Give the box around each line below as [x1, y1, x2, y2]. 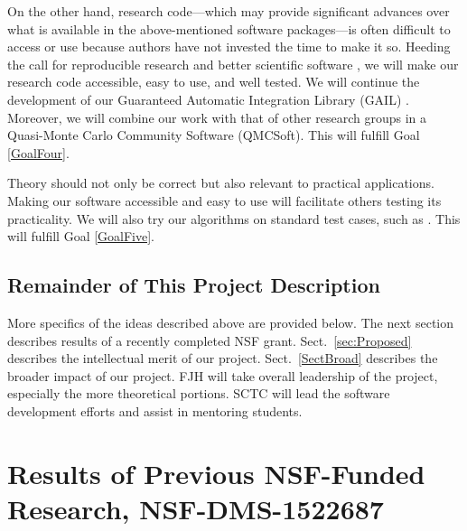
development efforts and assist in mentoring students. [7, 401, 303, 420]
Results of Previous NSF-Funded [7, 454, 425, 491]
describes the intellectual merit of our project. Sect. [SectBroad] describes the [7, 349, 438, 368]
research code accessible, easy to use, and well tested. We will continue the [7, 72, 420, 91]
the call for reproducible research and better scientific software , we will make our [7, 54, 459, 73]
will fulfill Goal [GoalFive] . [7, 227, 155, 246]
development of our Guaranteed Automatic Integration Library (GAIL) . [7, 89, 409, 108]
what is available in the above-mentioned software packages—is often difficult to [7, 19, 451, 38]
